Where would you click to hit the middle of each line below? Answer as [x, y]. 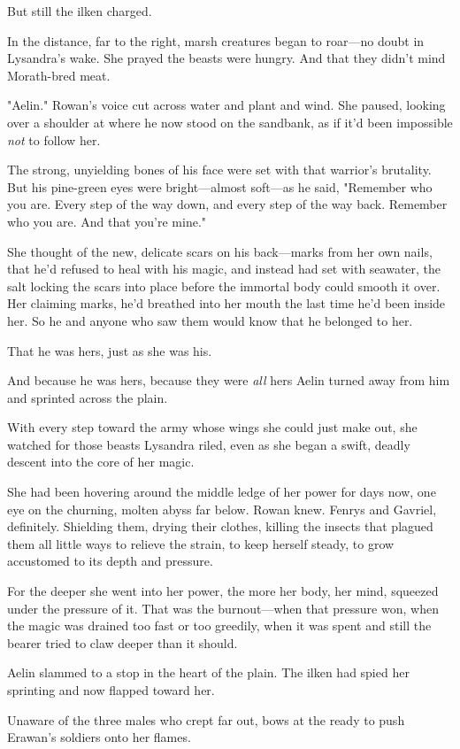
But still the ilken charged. [80, 11]
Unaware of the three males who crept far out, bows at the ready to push [206, 719]
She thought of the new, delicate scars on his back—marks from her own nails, [220, 251]
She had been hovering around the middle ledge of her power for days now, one [222, 492]
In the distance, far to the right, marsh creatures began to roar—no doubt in [216, 40]
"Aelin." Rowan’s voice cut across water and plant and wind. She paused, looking [226, 105]
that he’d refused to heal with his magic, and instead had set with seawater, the [224, 269]
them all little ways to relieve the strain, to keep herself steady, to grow [201, 543]
